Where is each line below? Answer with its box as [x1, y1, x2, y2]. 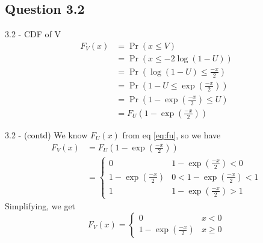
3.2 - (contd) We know [5, 128, 88, 141]
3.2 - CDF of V [5, 28, 61, 40]
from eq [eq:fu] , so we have [122, 128, 221, 141]
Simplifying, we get [5, 200, 76, 212]
